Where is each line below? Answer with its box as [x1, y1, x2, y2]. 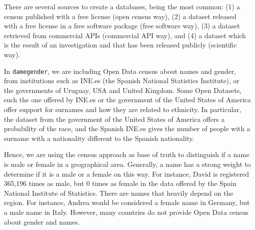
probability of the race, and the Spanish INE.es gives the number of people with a [4, 123, 251, 134]
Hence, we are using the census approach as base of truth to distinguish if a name [4, 149, 250, 160]
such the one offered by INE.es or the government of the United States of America [4, 94, 251, 105]
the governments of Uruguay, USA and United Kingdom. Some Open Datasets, [4, 85, 242, 95]
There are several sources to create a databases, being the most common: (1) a [4, 1, 240, 11]
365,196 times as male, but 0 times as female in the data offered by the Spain [4, 178, 236, 188]
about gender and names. [4, 216, 80, 227]
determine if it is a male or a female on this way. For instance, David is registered [4, 168, 249, 179]
